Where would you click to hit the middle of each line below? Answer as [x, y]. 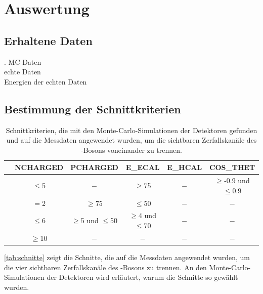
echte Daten [23, 72]
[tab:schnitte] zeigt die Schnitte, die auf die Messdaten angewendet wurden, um [127, 257]
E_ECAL [143, 167]
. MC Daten [23, 61]
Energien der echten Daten [46, 81]
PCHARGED [94, 167]
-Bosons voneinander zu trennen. [131, 150]
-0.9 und [237, 180]
